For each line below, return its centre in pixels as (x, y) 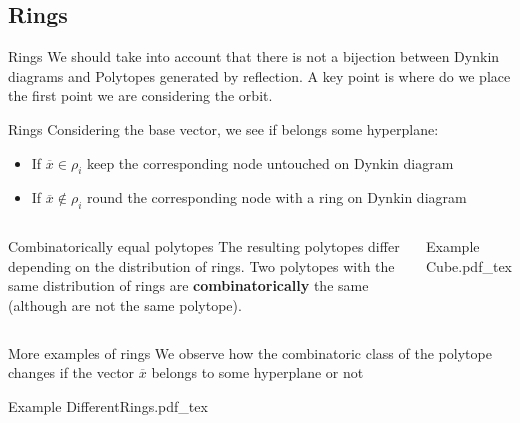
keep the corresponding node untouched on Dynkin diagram (270, 162)
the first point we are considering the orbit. (140, 95)
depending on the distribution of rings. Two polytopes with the (201, 265)
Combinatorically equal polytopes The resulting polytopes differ (204, 246)
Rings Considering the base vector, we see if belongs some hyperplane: (223, 128)
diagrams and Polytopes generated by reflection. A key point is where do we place (259, 75)
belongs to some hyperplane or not (257, 372)
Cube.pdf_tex (469, 265)
